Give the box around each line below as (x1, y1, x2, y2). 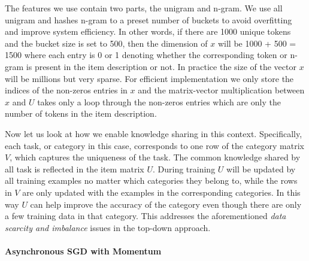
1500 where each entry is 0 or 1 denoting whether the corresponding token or (5, 48, 287, 61)
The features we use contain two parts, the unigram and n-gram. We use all (5, 2, 283, 14)
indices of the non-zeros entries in (5, 84, 128, 96)
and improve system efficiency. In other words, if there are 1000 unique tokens (5, 25, 291, 38)
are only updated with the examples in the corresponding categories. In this (22, 186, 301, 198)
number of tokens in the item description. (5, 107, 157, 120)
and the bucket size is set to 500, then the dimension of (5, 37, 208, 49)
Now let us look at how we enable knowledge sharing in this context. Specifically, (5, 127, 302, 139)
